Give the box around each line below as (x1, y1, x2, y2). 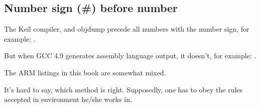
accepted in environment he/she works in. (4, 94, 132, 104)
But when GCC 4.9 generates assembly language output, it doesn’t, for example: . (4, 50, 256, 61)
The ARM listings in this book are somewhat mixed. (4, 67, 166, 77)
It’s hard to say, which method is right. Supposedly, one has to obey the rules (4, 84, 243, 94)
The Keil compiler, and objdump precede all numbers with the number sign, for (4, 24, 249, 34)
